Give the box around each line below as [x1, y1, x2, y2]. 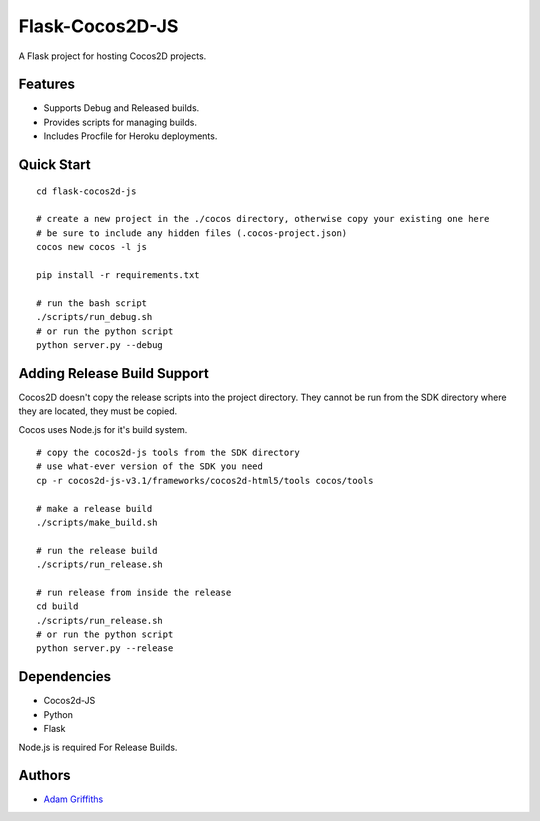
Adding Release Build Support [18, 365, 209, 382]
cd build [36, 601, 79, 612]
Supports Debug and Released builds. [43, 102, 200, 114]
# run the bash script [36, 297, 148, 309]
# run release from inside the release [36, 586, 232, 598]
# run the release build [36, 545, 158, 556]
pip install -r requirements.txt [36, 269, 200, 280]
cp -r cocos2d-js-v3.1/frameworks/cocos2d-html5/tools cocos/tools [36, 475, 374, 486]
